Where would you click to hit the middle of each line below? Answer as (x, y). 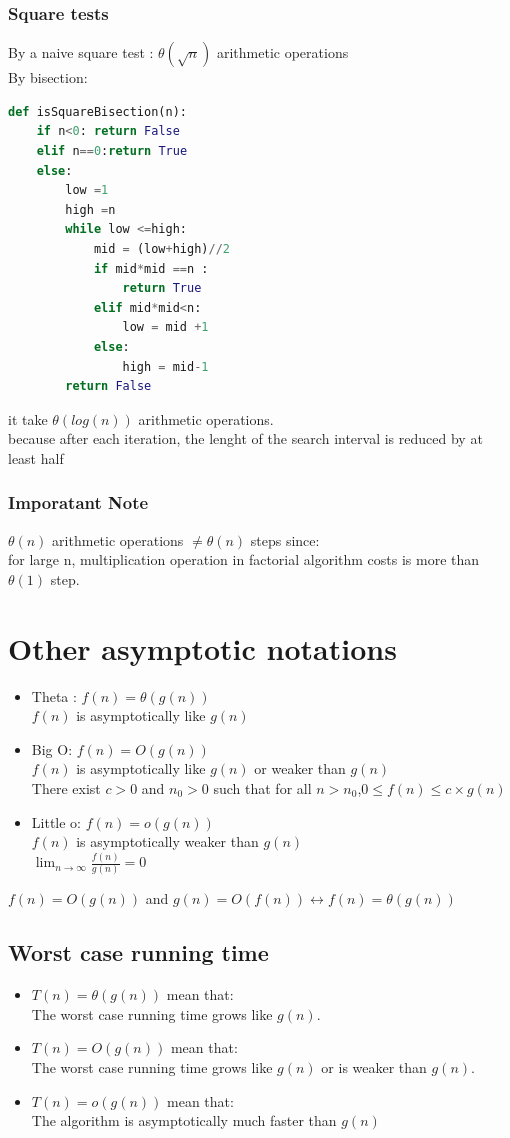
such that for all (262, 788)
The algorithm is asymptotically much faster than (184, 1120)
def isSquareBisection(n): (97, 111)
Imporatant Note (78, 502)
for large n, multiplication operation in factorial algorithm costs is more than (244, 559)
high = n (90, 209)
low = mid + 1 (165, 327)
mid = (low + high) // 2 (161, 248)
